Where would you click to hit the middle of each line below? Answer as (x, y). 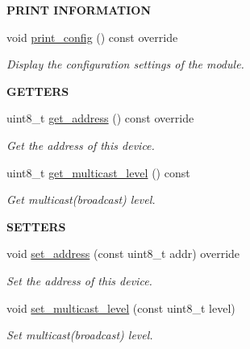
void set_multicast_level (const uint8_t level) (121, 307)
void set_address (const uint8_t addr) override (123, 253)
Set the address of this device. (79, 280)
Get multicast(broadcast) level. (81, 199)
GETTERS (38, 91)
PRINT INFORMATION (79, 10)
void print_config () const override (92, 37)
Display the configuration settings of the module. (125, 64)
